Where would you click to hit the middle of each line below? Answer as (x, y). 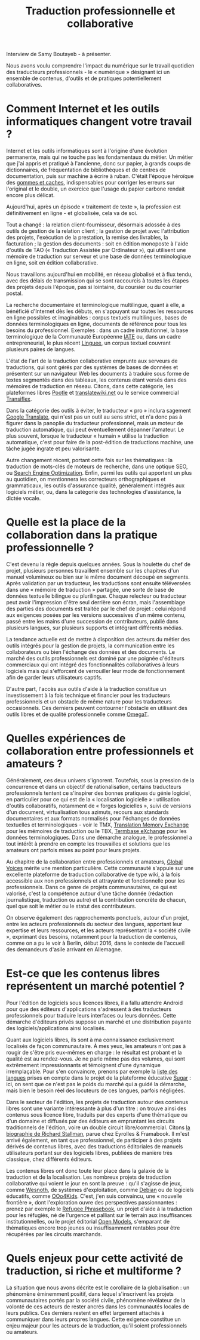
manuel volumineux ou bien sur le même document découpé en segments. (98, 577)
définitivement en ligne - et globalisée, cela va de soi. (72, 213)
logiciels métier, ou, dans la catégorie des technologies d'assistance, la (94, 492)
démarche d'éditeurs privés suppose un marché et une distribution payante (99, 1022)
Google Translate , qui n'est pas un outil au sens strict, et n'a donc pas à (94, 417)
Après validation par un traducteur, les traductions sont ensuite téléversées (99, 583)
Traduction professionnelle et (100, 11)
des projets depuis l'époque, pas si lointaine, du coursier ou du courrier (94, 287)
